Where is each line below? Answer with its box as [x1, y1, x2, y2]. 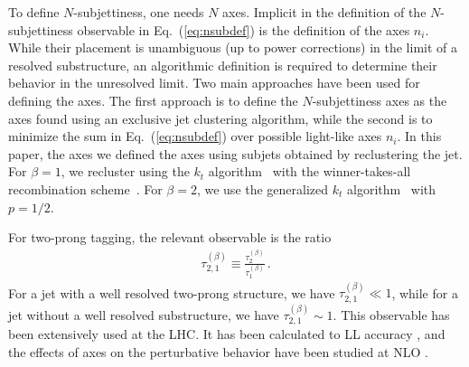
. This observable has [333, 305, 450, 324]
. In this [397, 127, 442, 146]
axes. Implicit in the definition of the [222, 3, 427, 21]
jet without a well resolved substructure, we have [8, 305, 279, 324]
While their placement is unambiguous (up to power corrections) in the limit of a [8, 38, 457, 57]
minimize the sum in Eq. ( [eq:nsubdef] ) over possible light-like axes [8, 127, 382, 146]
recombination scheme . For [8, 179, 163, 198]
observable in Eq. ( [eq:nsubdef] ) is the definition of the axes [77, 20, 410, 39]
